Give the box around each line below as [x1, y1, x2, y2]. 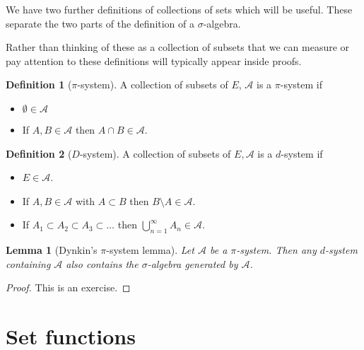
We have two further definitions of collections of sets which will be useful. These [6, 2, 353, 16]
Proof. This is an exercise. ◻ [6, 280, 131, 295]
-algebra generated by [147, 256, 238, 271]
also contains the [66, 256, 139, 271]
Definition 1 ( [6, 77, 72, 92]
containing [6, 256, 51, 271]
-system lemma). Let [106, 243, 194, 257]
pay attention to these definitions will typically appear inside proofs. [6, 53, 302, 68]
